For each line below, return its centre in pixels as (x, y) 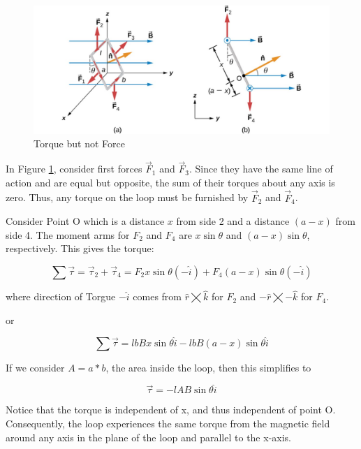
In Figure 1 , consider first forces (74, 169)
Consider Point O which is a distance (85, 221)
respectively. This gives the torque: (80, 248)
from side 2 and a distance (233, 221)
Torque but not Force (79, 143)
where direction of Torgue (61, 296)
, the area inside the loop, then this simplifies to (208, 367)
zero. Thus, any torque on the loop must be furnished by (127, 197)
